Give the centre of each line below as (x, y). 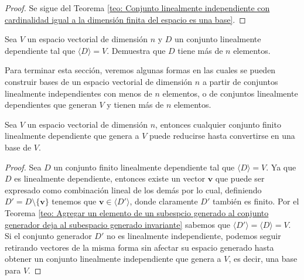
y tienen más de (135, 105)
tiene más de (200, 50)
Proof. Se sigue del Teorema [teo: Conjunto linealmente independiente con (137, 8)
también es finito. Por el (256, 201)
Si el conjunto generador (48, 236)
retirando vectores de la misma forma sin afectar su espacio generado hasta (139, 247)
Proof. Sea (23, 167)
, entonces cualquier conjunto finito (218, 124)
